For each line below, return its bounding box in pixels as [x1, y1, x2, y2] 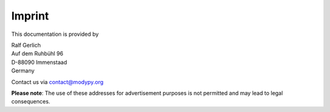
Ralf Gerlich [11, 41, 41, 49]
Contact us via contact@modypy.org [11, 78, 104, 85]
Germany [11, 67, 35, 74]
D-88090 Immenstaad [11, 58, 67, 66]
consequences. [11, 98, 51, 105]
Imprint [11, 9, 49, 23]
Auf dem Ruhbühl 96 [11, 50, 64, 57]
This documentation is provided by [11, 30, 99, 38]
